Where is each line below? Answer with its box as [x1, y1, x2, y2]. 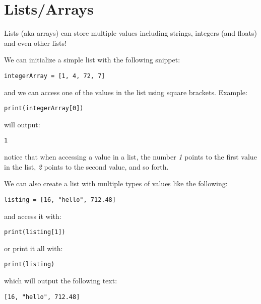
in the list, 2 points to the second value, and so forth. [4, 161, 169, 172]
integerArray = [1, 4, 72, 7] [4, 72, 105, 80]
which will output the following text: [4, 275, 117, 285]
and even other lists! [4, 37, 67, 48]
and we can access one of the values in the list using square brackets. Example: [4, 87, 247, 97]
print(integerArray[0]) [4, 105, 84, 112]
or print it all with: [4, 243, 63, 253]
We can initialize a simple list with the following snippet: [4, 54, 180, 65]
